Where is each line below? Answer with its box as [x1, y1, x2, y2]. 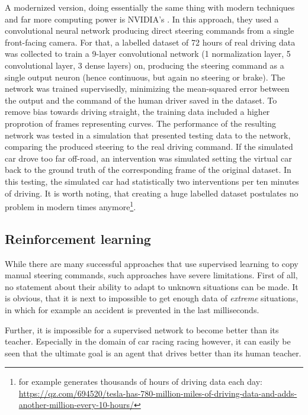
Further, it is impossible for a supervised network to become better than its [5, 323, 279, 336]
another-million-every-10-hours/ [18, 398, 134, 411]
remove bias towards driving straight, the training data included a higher [5, 105, 270, 118]
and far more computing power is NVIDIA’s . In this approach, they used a [5, 12, 279, 25]
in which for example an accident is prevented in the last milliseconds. [5, 303, 259, 316]
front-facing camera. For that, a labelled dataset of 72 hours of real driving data [5, 36, 296, 48]
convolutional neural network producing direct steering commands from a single [5, 24, 294, 37]
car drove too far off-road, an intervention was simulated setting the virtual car [5, 152, 292, 164]
